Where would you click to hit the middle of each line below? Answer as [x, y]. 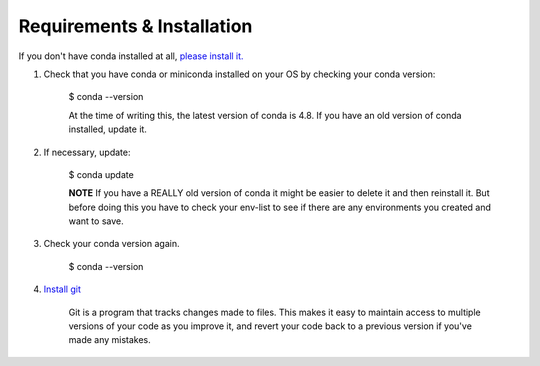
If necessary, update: [87, 152]
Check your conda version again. [111, 244]
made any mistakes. [110, 340]
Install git [62, 289]
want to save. [96, 221]
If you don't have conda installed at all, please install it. [131, 56]
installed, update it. [107, 129]
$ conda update [101, 174]
